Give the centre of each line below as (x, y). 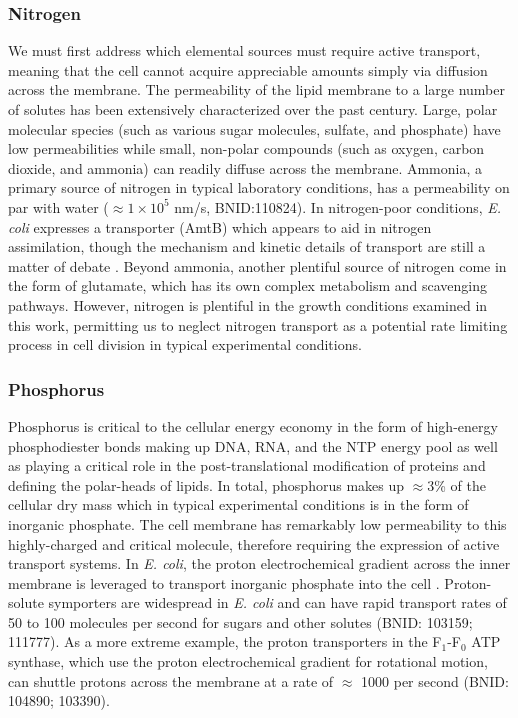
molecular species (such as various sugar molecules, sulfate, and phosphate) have (254, 128)
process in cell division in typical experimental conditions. (185, 344)
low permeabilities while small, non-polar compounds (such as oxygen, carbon (246, 148)
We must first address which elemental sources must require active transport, (244, 50)
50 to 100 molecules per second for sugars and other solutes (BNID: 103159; (240, 621)
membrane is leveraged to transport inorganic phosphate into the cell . (224, 582)
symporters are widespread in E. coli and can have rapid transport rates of (277, 602)
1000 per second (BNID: (435, 680)
